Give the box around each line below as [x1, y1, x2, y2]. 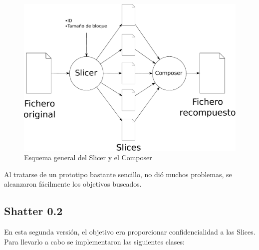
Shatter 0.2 [4, 203, 63, 219]
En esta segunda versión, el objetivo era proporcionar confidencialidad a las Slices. [4, 227, 256, 237]
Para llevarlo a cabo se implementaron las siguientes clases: [4, 236, 185, 247]
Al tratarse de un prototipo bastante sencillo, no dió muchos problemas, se [4, 169, 232, 179]
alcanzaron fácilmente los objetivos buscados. [4, 179, 142, 189]
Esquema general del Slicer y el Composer [24, 152, 152, 163]
